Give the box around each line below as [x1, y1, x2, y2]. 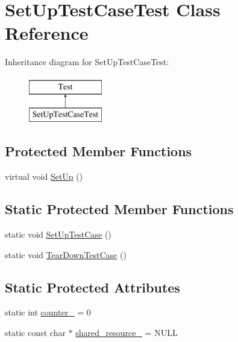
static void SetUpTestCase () [5, 228, 111, 241]
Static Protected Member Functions [5, 200, 234, 218]
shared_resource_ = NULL [75, 326, 178, 339]
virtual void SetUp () [5, 170, 83, 183]
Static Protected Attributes [5, 277, 180, 296]
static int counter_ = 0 [5, 306, 91, 318]
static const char [5, 326, 66, 339]
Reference [5, 21, 89, 45]
